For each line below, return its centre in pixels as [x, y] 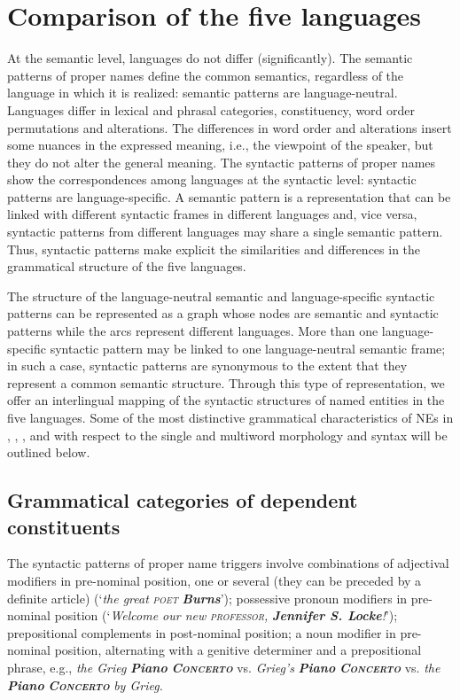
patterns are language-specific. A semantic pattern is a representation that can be [229, 196]
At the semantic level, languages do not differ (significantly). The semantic [210, 58]
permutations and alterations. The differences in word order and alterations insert [230, 127]
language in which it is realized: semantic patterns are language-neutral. [203, 93]
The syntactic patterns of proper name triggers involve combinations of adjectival [228, 563]
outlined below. [49, 452]
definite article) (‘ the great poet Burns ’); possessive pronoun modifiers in [207, 598]
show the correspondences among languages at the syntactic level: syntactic [212, 179]
